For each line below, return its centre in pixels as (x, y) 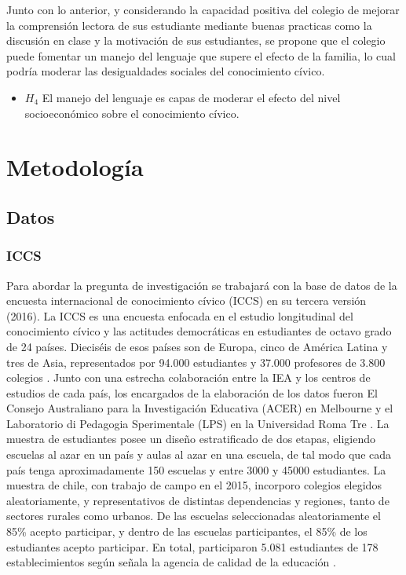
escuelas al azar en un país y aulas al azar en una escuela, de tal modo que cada (199, 454)
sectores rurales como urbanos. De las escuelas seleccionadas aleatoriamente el (194, 516)
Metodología (75, 167)
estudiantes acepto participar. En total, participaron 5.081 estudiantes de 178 (192, 546)
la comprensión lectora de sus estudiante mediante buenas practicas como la (189, 25)
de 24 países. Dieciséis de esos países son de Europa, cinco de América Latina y (197, 346)
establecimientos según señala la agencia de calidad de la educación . (171, 562)
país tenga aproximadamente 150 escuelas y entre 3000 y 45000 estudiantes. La (196, 469)
